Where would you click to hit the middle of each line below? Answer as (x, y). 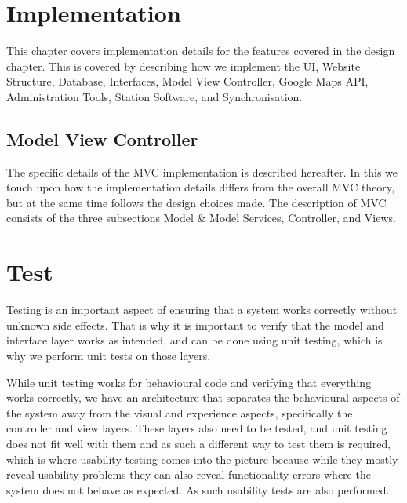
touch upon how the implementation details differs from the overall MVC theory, (200, 187)
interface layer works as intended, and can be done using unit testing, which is (194, 340)
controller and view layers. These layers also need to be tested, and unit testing (197, 428)
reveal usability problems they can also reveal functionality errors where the (189, 474)
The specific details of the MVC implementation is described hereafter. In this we (202, 171)
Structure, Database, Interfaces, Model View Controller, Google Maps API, (187, 81)
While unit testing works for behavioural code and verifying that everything (189, 382)
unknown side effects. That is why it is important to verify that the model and (195, 324)
